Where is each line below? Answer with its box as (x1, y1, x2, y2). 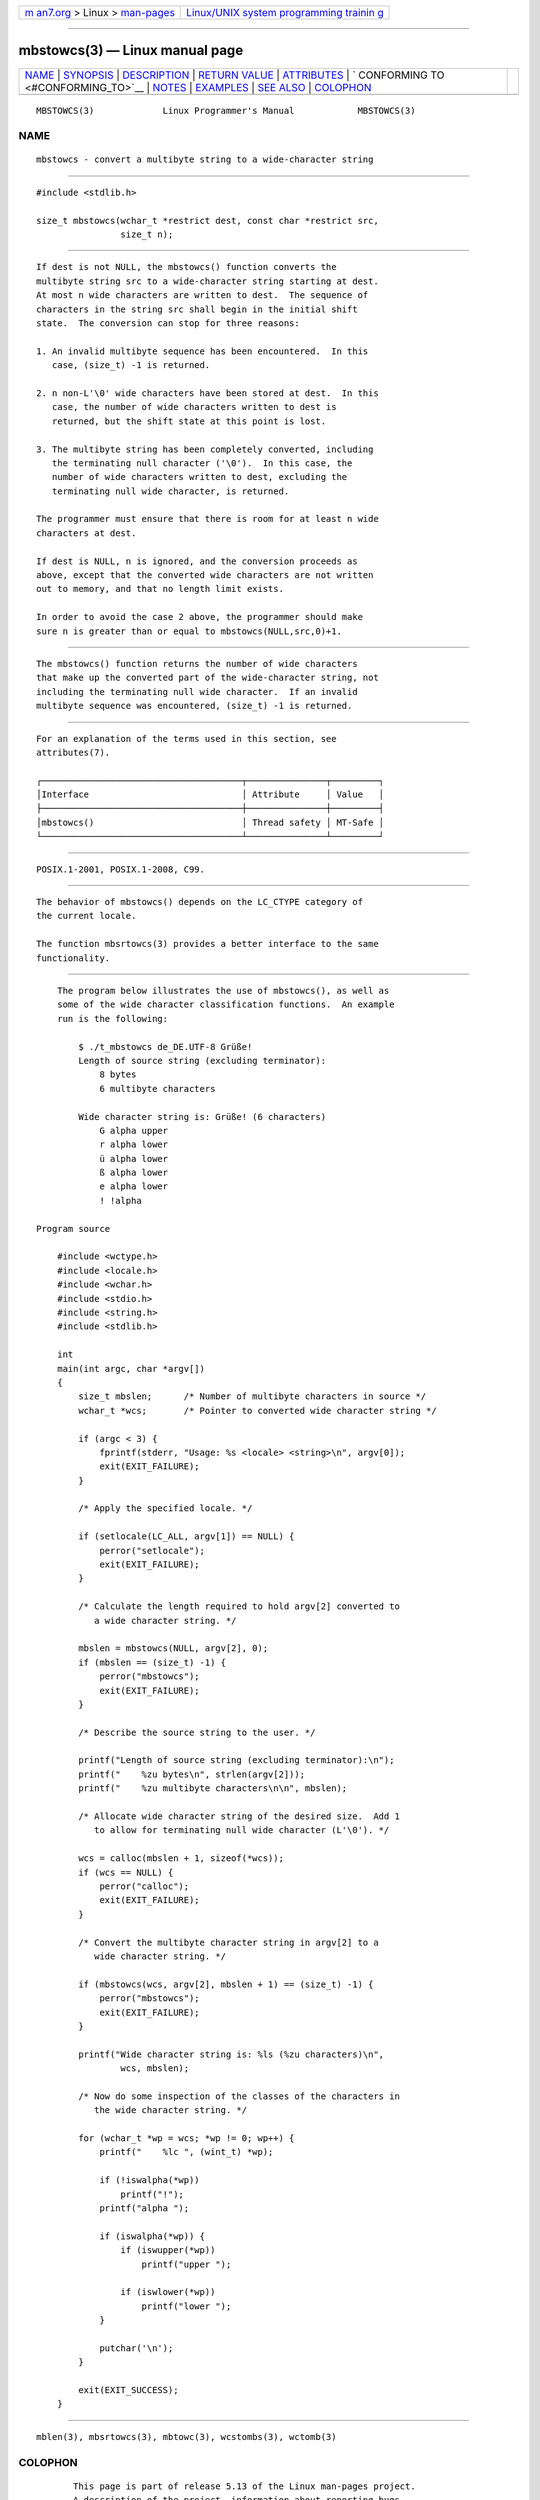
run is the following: (56, 1013, 169, 1024)
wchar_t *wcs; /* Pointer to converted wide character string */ (78, 1405, 437, 1416)
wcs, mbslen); (120, 2063, 190, 2074)
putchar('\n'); (99, 2342, 174, 2354)
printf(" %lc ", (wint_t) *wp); (99, 2146, 274, 2158)
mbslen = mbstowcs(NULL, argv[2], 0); (78, 1643, 269, 1654)
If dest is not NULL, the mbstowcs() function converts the (36, 261, 337, 273)
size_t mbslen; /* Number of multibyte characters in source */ (78, 1391, 427, 1402)
